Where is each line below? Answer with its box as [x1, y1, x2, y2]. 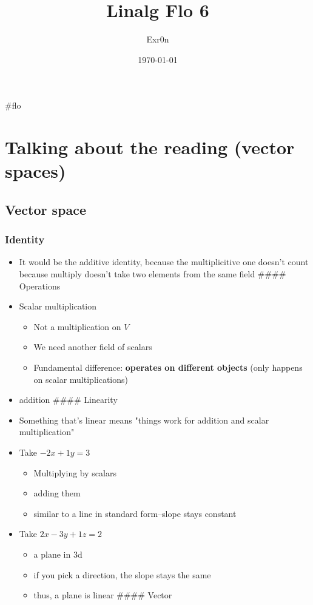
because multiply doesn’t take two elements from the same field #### [19, 268, 286, 280]
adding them [33, 487, 81, 499]
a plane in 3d [33, 547, 82, 560]
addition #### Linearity [19, 393, 118, 406]
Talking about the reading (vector [5, 135, 295, 160]
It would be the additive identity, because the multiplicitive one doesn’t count [19, 255, 309, 268]
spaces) [5, 158, 66, 183]
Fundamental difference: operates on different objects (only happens [33, 361, 303, 374]
